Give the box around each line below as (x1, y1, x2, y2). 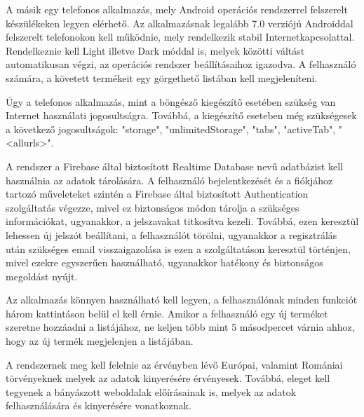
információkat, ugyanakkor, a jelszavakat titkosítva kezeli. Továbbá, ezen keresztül (6, 214, 359, 228)
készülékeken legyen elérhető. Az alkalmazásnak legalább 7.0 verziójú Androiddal (6, 15, 353, 30)
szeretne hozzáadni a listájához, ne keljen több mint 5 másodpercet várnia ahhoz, (6, 320, 355, 334)
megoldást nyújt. (6, 268, 78, 283)
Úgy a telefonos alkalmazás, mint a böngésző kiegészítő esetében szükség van (6, 94, 336, 109)
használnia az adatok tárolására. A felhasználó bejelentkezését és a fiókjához (6, 172, 333, 187)
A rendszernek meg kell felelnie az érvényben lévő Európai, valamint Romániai (6, 357, 343, 371)
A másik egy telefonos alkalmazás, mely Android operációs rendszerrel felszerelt (6, 2, 348, 16)
